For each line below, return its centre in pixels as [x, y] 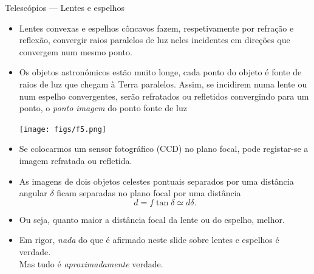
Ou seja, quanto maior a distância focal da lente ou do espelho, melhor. [152, 219]
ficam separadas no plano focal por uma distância [149, 193]
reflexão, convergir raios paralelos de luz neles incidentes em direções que [155, 40]
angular [33, 193]
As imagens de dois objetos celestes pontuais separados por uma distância [156, 181]
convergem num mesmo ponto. [76, 51]
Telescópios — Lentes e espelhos [65, 7]
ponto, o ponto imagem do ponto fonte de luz [103, 108]
